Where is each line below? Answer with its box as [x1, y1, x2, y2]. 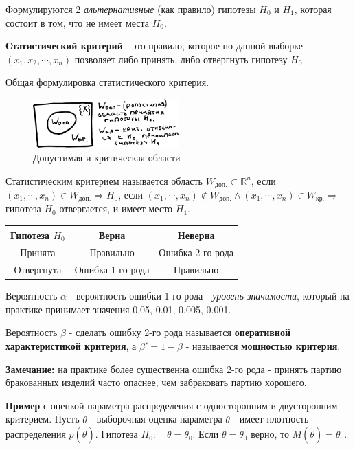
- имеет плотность [233, 412, 309, 426]
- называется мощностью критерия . [185, 339, 341, 353]
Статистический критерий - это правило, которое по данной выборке [5, 38, 303, 53]
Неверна [177, 227, 215, 242]
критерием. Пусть [5, 412, 80, 426]
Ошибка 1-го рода [74, 262, 150, 277]
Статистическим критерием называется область [5, 173, 203, 188]
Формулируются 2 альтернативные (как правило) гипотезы [5, 2, 256, 16]
